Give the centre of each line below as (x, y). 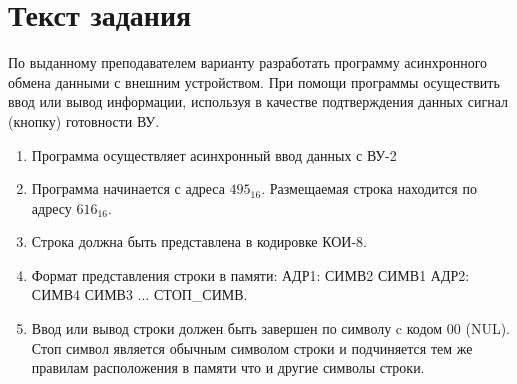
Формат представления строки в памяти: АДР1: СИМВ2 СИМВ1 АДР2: (250, 274)
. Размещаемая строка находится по (369, 188)
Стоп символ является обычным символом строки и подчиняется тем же (252, 347)
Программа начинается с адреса (128, 188)
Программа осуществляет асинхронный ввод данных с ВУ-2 (214, 154)
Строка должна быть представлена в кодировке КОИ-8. (199, 241)
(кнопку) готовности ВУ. (84, 120)
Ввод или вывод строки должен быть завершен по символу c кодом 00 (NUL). (270, 328)
